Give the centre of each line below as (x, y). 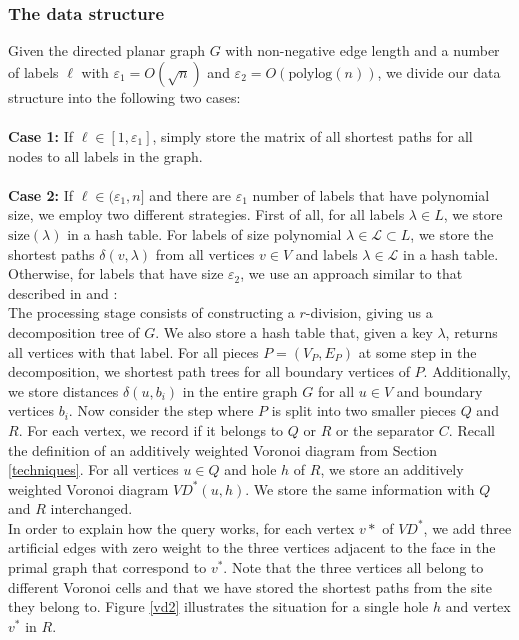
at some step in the (417, 351)
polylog (310, 73)
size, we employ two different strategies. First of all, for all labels (206, 214)
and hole (250, 469)
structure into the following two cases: (124, 96)
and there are (190, 194)
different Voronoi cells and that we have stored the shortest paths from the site (250, 586)
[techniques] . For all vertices (93, 469)
